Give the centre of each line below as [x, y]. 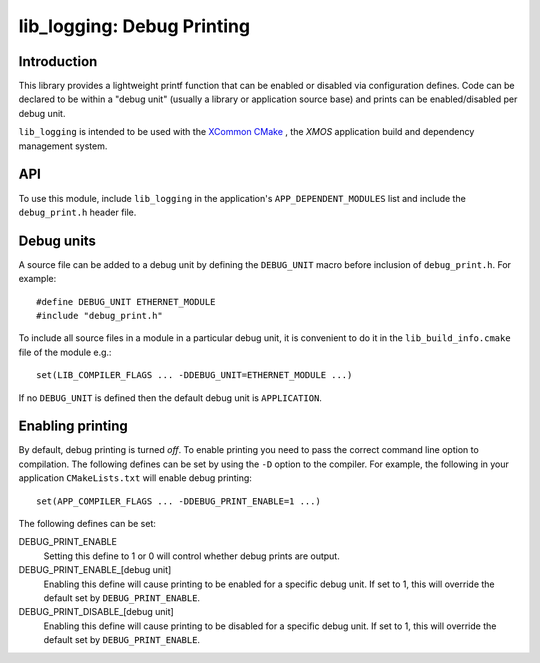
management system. [63, 146]
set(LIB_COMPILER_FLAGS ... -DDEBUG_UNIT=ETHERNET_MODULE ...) [194, 375]
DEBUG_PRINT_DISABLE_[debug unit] [96, 612]
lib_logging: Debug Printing [134, 26]
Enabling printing [73, 426]
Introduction [58, 61]
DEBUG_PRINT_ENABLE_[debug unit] [95, 570]
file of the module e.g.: [65, 352]
